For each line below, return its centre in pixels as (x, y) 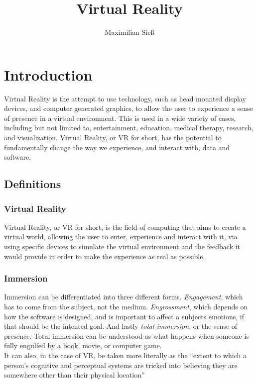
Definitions (33, 184)
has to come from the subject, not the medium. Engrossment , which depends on (126, 306)
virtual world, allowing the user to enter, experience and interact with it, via (121, 237)
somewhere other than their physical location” (74, 375)
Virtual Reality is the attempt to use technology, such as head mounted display (125, 98)
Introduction (48, 74)
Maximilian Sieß (129, 32)
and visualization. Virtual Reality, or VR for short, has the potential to (113, 138)
